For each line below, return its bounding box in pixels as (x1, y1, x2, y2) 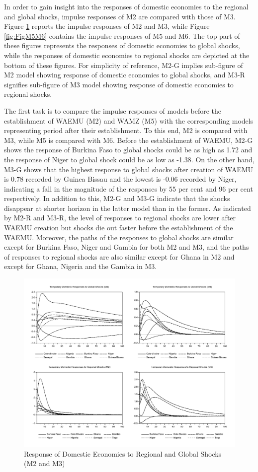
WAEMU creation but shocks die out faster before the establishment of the (4, 222, 233, 233)
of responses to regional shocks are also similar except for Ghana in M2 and (4, 251, 235, 262)
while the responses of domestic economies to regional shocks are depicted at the (4, 50, 250, 60)
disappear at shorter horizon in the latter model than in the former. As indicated (4, 202, 251, 213)
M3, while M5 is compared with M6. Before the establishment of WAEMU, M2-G (4, 135, 253, 145)
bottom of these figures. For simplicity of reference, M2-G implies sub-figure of (4, 60, 243, 70)
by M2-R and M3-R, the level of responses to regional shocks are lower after (4, 212, 236, 223)
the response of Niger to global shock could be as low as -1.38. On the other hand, (4, 154, 255, 164)
